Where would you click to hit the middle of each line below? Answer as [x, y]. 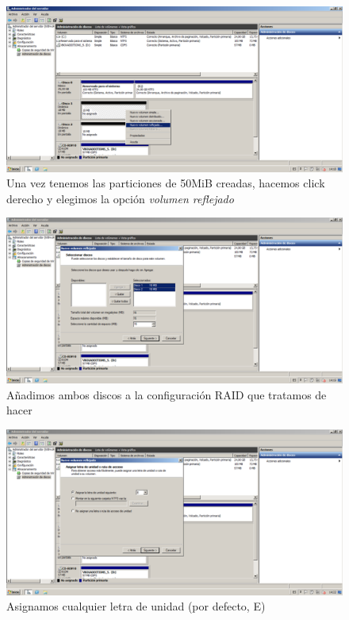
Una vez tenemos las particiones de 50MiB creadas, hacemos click [166, 183]
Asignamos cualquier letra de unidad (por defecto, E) [136, 606]
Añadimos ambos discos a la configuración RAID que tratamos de [167, 394]
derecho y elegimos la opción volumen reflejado [120, 198]
